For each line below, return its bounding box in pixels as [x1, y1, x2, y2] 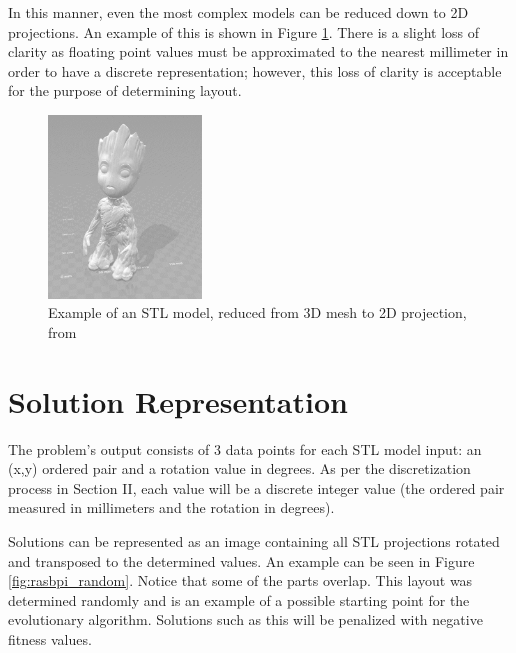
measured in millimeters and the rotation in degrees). [8, 497, 335, 518]
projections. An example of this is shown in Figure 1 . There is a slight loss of [8, 21, 480, 42]
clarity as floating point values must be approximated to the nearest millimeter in [8, 41, 509, 62]
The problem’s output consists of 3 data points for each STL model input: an [8, 438, 482, 459]
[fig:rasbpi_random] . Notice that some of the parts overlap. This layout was [8, 570, 473, 591]
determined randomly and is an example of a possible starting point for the [8, 589, 470, 610]
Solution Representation [8, 380, 348, 421]
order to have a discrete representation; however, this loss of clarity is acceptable [8, 60, 502, 81]
